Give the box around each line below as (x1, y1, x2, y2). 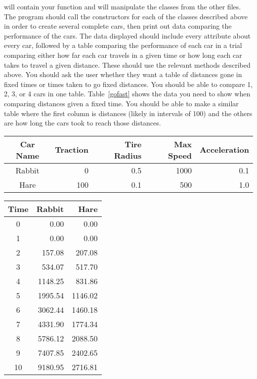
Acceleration (200, 144, 249, 156)
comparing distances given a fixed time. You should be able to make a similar (4, 98, 239, 108)
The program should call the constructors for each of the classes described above (4, 11, 248, 21)
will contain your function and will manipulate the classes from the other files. (4, 1, 241, 11)
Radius (114, 149, 142, 161)
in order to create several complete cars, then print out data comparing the (4, 21, 232, 31)
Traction (55, 144, 88, 156)
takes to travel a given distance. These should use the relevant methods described (4, 59, 251, 70)
